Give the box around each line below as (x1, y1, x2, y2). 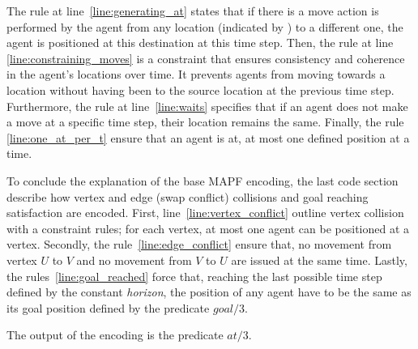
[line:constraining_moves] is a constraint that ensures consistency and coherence (6, 49, 405, 66)
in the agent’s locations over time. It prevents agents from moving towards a (6, 66, 386, 83)
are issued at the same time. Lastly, (231, 251, 407, 268)
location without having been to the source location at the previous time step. (6, 81, 395, 98)
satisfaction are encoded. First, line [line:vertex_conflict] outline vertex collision (6, 204, 404, 221)
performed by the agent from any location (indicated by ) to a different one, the (6, 18, 403, 35)
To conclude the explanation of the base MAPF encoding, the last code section (6, 172, 399, 189)
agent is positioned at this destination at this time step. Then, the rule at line (6, 34, 394, 51)
